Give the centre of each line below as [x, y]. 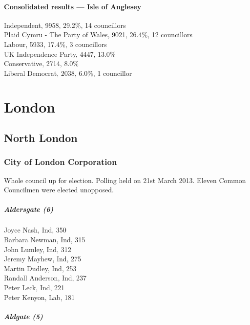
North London [41, 138]
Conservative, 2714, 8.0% [41, 63]
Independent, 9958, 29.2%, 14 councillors [65, 25]
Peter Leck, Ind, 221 [34, 288]
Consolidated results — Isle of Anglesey [73, 6]
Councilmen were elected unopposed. [59, 190]
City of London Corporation [61, 162]
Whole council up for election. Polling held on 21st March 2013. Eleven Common [125, 180]
